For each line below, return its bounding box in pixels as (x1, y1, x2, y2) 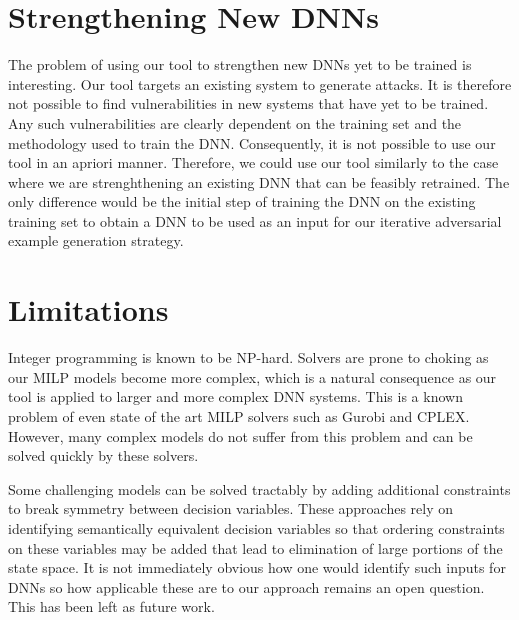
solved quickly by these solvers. (8, 445, 199, 466)
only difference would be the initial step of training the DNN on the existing (8, 191, 476, 212)
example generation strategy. (8, 230, 184, 251)
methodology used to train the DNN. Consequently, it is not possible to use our (8, 132, 496, 153)
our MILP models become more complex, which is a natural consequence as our (8, 366, 497, 387)
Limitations (8, 289, 169, 330)
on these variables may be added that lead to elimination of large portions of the (8, 537, 503, 558)
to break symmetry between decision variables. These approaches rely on (8, 498, 454, 519)
